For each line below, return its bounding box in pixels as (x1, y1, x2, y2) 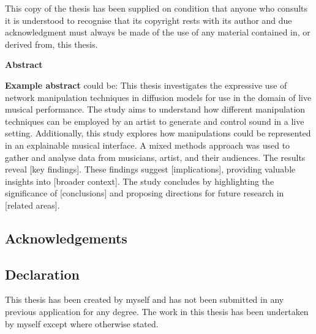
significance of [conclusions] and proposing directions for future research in (5, 187, 284, 199)
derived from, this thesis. (5, 37, 98, 50)
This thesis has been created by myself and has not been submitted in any (5, 293, 284, 306)
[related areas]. (5, 198, 60, 211)
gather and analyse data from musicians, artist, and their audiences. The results (5, 150, 306, 163)
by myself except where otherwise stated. (5, 317, 159, 330)
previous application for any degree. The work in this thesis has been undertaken (5, 305, 309, 318)
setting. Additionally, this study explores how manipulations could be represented (5, 127, 311, 139)
